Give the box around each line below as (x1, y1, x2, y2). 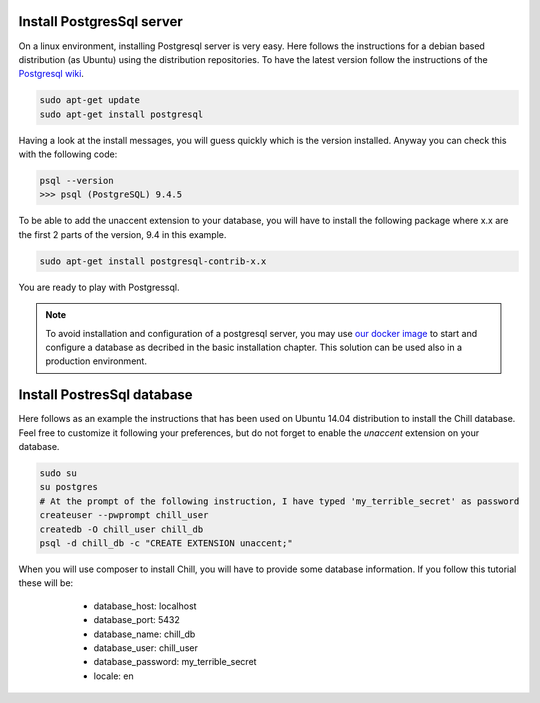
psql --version (39, 175, 114, 187)
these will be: (18, 577, 74, 589)
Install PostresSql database (18, 386, 194, 404)
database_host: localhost (93, 600, 197, 612)
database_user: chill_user (93, 641, 199, 654)
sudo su (39, 468, 77, 479)
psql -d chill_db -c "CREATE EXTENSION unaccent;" (39, 537, 294, 549)
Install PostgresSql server (18, 13, 184, 30)
